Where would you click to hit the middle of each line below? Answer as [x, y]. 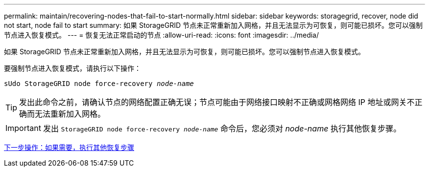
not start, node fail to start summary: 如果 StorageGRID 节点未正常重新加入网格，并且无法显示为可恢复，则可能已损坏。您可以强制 [213, 25]
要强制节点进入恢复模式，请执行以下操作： [72, 68]
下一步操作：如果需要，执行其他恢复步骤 [69, 147]
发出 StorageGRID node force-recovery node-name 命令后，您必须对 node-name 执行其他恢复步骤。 [222, 128]
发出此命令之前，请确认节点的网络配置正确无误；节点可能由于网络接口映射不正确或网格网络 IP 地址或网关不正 [221, 102]
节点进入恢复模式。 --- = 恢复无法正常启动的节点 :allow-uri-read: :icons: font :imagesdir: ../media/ [162, 35]
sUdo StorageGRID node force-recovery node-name [99, 84]
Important [23, 128]
